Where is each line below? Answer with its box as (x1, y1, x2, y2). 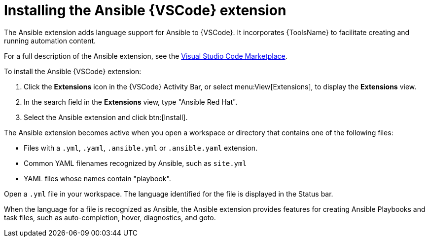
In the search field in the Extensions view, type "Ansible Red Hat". (24, 97, 238, 106)
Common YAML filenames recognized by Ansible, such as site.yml (24, 159, 247, 167)
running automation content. (4, 36, 96, 45)
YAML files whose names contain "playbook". (24, 174, 171, 183)
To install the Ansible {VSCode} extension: (4, 67, 142, 76)
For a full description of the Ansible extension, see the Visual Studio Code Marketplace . (4, 51, 287, 60)
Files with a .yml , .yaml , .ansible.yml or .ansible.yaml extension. (24, 143, 258, 152)
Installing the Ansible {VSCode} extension (4, 2, 286, 19)
